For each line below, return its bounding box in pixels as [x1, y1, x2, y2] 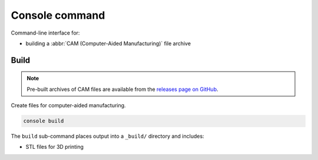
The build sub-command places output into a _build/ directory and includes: [11, 132, 204, 140]
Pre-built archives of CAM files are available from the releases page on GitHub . [26, 86, 218, 93]
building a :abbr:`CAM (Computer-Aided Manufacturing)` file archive [25, 40, 191, 47]
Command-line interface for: [11, 29, 80, 36]
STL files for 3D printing [25, 144, 84, 151]
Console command [11, 9, 105, 22]
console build [23, 118, 64, 124]
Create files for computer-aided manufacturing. [11, 102, 126, 109]
